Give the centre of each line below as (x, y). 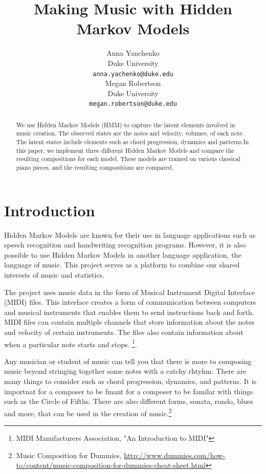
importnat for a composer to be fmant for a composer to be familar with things (129, 391)
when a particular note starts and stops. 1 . (71, 343)
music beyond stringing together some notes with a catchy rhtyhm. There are (125, 371)
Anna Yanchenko (133, 53)
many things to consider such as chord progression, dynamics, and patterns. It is (130, 381)
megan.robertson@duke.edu (133, 104)
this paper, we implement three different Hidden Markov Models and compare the (125, 150)
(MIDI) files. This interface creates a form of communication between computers (130, 302)
